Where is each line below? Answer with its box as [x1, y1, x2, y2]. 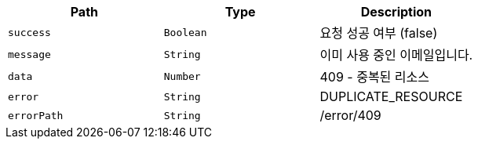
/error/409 [319, 107, 381, 123]
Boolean [163, 26, 207, 38]
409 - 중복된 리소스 [319, 69, 429, 85]
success [8, 26, 51, 38]
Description [360, 4, 432, 20]
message [8, 48, 51, 60]
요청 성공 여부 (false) [319, 25, 438, 41]
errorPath [8, 109, 64, 121]
